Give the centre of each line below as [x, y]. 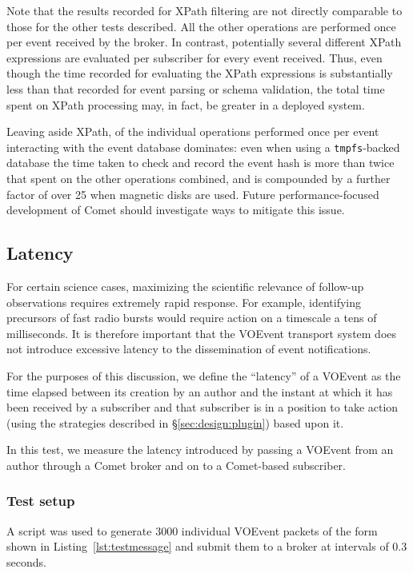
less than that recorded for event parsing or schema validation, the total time [196, 88]
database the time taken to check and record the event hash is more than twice [200, 163]
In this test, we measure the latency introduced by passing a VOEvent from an [200, 450]
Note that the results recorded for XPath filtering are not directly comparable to [204, 10]
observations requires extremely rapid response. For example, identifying [184, 302]
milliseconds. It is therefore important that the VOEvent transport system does [202, 333]
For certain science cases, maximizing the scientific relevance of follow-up [185, 286]
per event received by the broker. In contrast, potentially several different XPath [204, 42]
